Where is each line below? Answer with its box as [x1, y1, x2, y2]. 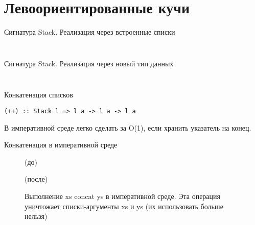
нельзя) [25, 211, 48, 221]
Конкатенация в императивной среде [4, 139, 118, 150]
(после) [25, 173, 48, 184]
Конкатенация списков [4, 89, 73, 100]
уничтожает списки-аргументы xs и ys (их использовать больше [25, 201, 223, 211]
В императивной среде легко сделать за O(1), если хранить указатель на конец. [4, 122, 251, 133]
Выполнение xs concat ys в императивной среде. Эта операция [25, 190, 221, 201]
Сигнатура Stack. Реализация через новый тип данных [4, 58, 174, 68]
